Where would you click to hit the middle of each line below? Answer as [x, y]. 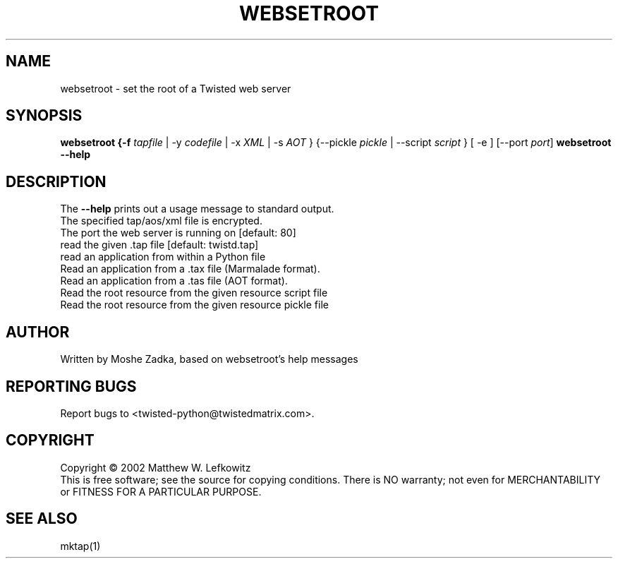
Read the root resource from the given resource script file [194, 293]
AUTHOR [38, 332]
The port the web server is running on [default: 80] [178, 233]
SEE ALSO [42, 519]
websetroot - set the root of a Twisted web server [176, 88]
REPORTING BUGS [71, 386]
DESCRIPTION [56, 181]
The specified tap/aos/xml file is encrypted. [161, 221]
